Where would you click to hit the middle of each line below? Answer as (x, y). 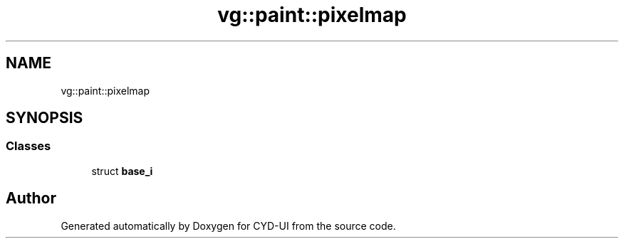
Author (31, 198)
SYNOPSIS (45, 118)
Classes (28, 146)
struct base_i (122, 171)
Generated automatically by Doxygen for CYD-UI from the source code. (228, 226)
